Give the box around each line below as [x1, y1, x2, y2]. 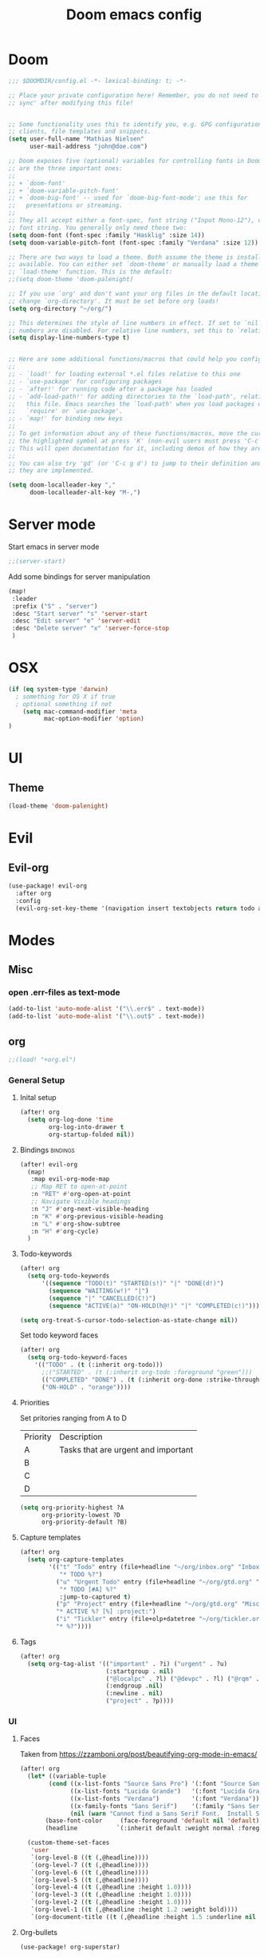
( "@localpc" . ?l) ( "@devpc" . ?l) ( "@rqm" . [105, 1675, 260, 1683]
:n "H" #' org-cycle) [30, 1227, 100, 1235]
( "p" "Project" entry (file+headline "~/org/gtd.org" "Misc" [55, 1600, 263, 1608]
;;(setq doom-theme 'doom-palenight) [8, 276, 134, 284]
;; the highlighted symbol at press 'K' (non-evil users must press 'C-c [8, 437, 259, 445]
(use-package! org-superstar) [19, 1943, 121, 1951]
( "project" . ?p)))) [105, 1697, 174, 1705]
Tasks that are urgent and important [59, 1444, 194, 1455]
